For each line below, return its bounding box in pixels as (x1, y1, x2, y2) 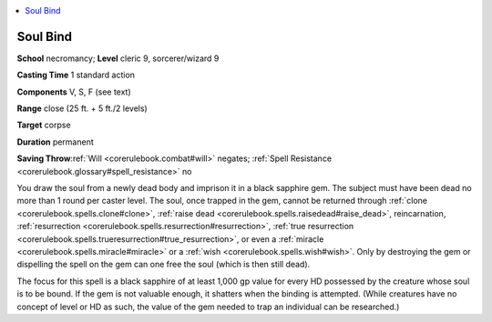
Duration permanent (16, 136, 95, 147)
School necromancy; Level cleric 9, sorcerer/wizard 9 (16, 53, 220, 64)
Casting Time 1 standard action (16, 69, 136, 81)
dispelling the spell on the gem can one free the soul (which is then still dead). (16, 259, 311, 270)
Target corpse (16, 119, 72, 131)
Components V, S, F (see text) (16, 86, 131, 97)
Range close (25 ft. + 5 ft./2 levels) (16, 103, 148, 114)
